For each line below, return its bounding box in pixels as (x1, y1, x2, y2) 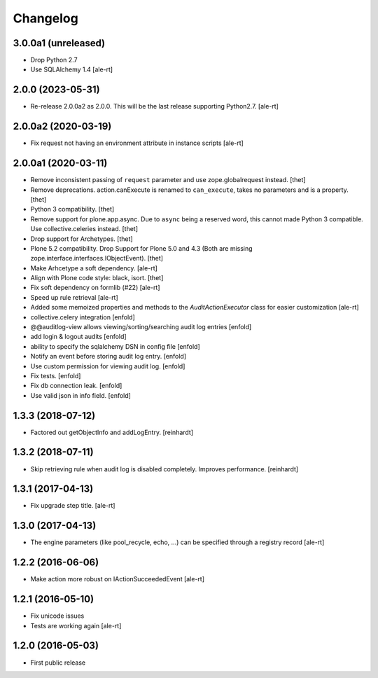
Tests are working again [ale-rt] (30, 621, 122, 630)
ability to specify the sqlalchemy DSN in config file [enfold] (30, 342, 201, 350)
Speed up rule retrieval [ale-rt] (30, 293, 118, 301)
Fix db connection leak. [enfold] (30, 382, 122, 390)
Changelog (13, 11, 78, 26)
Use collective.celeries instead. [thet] (30, 225, 139, 233)
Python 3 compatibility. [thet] (30, 205, 115, 214)
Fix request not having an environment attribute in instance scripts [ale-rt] (30, 139, 244, 147)
